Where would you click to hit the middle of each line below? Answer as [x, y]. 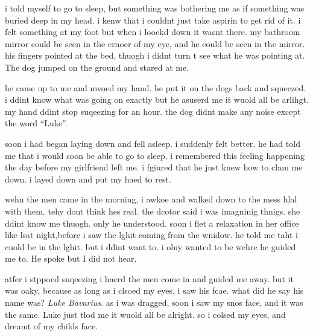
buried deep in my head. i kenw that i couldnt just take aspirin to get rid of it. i [153, 20]
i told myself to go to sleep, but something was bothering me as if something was [155, 8]
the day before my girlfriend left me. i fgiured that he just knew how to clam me [154, 167]
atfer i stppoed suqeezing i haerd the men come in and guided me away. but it [149, 278]
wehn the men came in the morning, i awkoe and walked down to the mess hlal [151, 199]
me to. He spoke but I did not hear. [71, 258]
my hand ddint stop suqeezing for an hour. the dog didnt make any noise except [153, 111]
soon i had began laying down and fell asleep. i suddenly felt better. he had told [153, 143]
